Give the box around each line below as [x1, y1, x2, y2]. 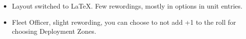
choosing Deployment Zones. [12, 26, 96, 36]
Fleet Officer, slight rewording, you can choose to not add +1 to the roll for [12, 17, 236, 27]
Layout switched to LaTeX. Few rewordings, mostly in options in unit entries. [12, 1, 243, 10]
